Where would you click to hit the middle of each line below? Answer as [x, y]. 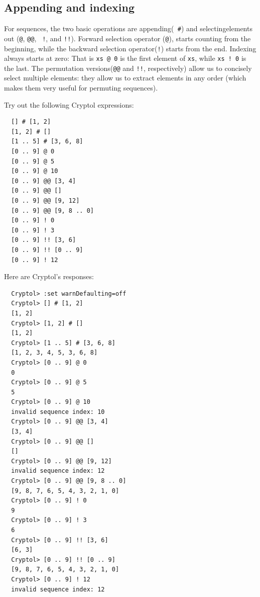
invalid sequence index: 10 [58, 412]
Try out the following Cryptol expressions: [69, 104]
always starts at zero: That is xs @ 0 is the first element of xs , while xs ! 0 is [125, 58]
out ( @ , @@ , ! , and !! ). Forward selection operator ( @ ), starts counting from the [127, 38]
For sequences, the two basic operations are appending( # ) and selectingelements [128, 28]
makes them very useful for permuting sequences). [81, 88]
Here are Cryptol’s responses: [49, 276]
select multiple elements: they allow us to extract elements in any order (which [125, 78]
